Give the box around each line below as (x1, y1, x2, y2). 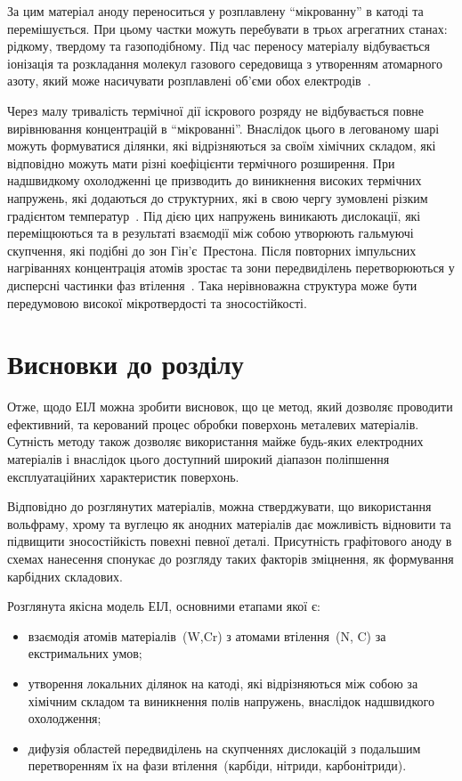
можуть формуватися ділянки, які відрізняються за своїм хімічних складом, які (7, 136, 436, 155)
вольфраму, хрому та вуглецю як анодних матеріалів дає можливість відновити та (7, 514, 451, 533)
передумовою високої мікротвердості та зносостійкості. (7, 293, 307, 312)
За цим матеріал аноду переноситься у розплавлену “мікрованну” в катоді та (7, 2, 424, 20)
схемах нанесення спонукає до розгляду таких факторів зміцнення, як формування (7, 549, 454, 567)
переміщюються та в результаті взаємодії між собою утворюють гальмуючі (7, 224, 414, 242)
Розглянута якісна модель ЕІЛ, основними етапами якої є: (7, 597, 320, 615)
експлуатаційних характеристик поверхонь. (7, 467, 239, 485)
